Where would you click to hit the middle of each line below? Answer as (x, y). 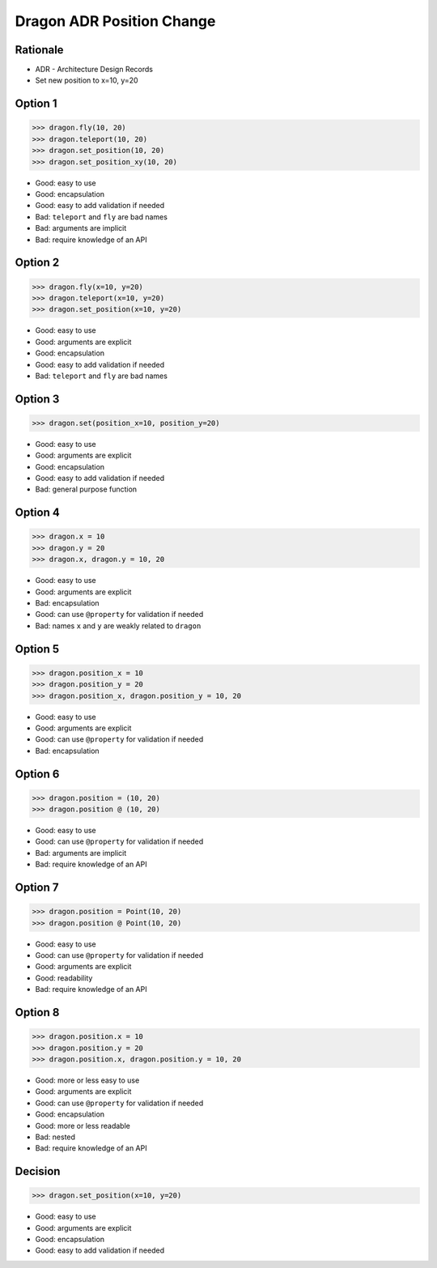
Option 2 (37, 263)
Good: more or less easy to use (87, 1080)
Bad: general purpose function (86, 489)
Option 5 (37, 649)
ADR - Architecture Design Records (94, 70)
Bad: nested (55, 1137)
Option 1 (36, 104)
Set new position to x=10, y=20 (87, 80)
